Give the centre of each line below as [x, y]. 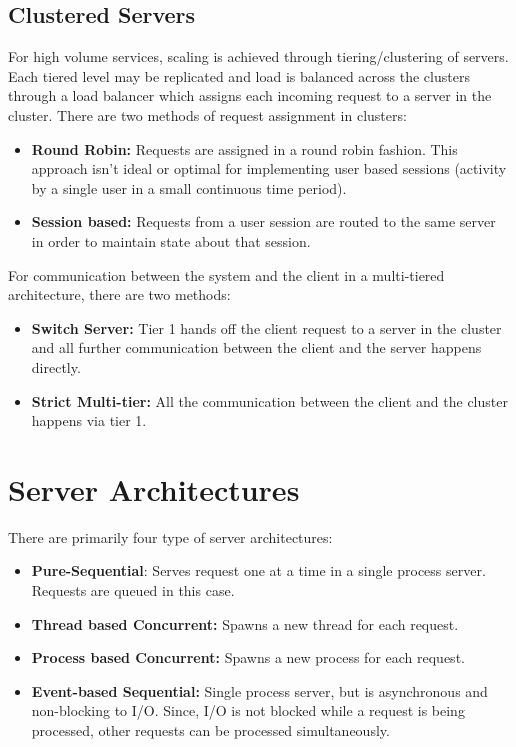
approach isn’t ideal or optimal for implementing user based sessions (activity [269, 168]
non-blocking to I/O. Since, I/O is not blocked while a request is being [248, 710]
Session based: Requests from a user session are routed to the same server [263, 221]
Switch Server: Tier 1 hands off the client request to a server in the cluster [266, 327]
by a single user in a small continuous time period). [189, 187]
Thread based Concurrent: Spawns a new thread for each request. [245, 623]
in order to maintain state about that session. [171, 240]
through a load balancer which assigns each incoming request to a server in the [250, 95]
